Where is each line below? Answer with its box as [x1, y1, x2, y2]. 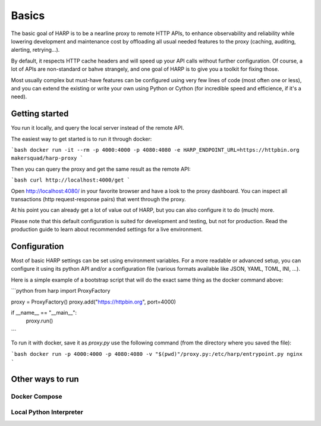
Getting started [11, 109, 69, 119]
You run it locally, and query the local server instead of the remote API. [11, 124, 184, 131]
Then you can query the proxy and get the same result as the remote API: [11, 165, 191, 173]
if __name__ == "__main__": [11, 309, 77, 316]
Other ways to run [11, 374, 80, 384]
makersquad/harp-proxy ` [11, 155, 83, 162]
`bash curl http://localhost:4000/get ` [11, 177, 131, 184]
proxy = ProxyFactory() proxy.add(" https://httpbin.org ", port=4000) [11, 298, 177, 305]
